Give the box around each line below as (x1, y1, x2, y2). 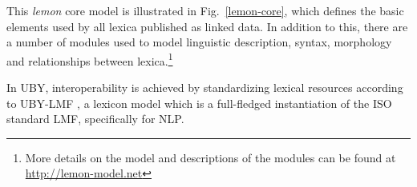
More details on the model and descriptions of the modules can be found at (25, 149, 396, 165)
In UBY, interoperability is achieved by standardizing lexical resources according (6, 79, 403, 96)
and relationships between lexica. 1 (6, 50, 173, 69)
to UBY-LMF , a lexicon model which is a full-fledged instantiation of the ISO (6, 94, 392, 111)
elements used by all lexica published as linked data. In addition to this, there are (6, 18, 408, 34)
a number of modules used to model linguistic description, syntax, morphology (6, 34, 392, 50)
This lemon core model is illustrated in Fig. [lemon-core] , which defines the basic (6, 2, 404, 18)
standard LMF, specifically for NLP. (6, 110, 184, 127)
